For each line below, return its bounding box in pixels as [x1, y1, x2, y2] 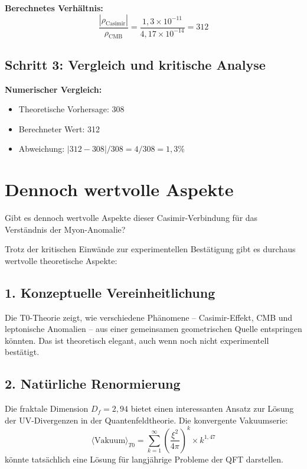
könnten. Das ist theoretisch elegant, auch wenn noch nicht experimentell [5, 334, 269, 346]
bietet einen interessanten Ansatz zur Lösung [130, 402, 294, 415]
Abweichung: [18, 142, 65, 155]
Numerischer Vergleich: [5, 83, 102, 95]
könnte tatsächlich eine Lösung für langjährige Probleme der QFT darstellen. [5, 452, 283, 465]
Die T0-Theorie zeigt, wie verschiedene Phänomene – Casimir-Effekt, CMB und [5, 311, 293, 323]
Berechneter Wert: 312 [18, 122, 100, 135]
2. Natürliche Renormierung [5, 374, 181, 393]
